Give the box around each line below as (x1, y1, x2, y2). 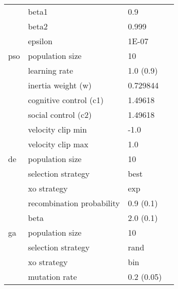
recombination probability (28, 197, 120, 209)
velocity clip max (28, 138, 89, 150)
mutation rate (28, 271, 77, 282)
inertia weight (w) (28, 79, 92, 91)
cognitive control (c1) (28, 94, 104, 106)
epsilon (28, 35, 53, 47)
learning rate (28, 65, 74, 76)
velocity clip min (28, 123, 87, 135)
